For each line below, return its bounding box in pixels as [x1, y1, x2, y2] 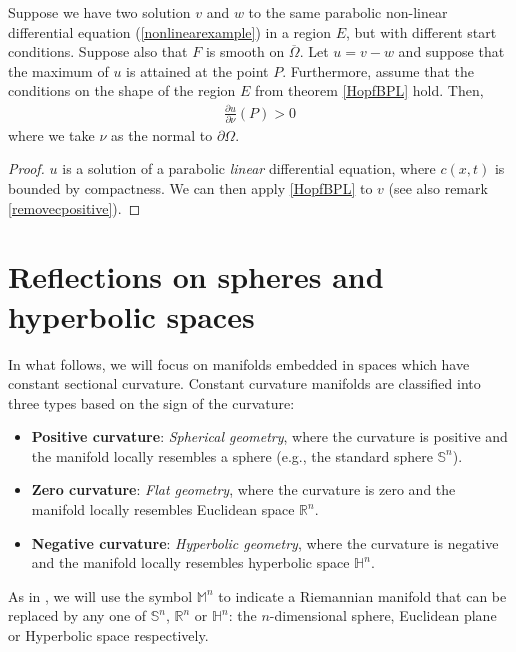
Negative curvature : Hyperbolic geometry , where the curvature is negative [31, 532, 499, 553]
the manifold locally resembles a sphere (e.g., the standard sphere [31, 445, 433, 466]
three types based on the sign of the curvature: [8, 392, 295, 413]
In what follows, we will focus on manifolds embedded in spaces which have [8, 353, 470, 374]
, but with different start [345, 21, 497, 42]
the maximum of [8, 60, 109, 81]
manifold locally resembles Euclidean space [31, 499, 295, 520]
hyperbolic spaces [8, 295, 255, 336]
